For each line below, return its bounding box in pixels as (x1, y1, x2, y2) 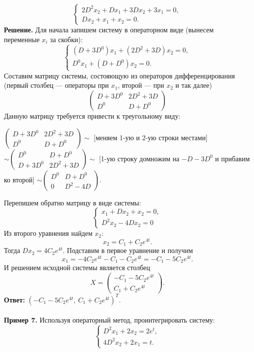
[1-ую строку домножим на (99, 153, 179, 163)
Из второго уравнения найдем (4, 228, 93, 238)
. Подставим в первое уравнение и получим (62, 245, 193, 255)
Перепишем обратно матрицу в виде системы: (4, 197, 141, 207)
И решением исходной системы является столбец (4, 262, 150, 273)
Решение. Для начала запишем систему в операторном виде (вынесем (4, 25, 214, 34)
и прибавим (215, 153, 250, 163)
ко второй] (4, 174, 35, 184)
